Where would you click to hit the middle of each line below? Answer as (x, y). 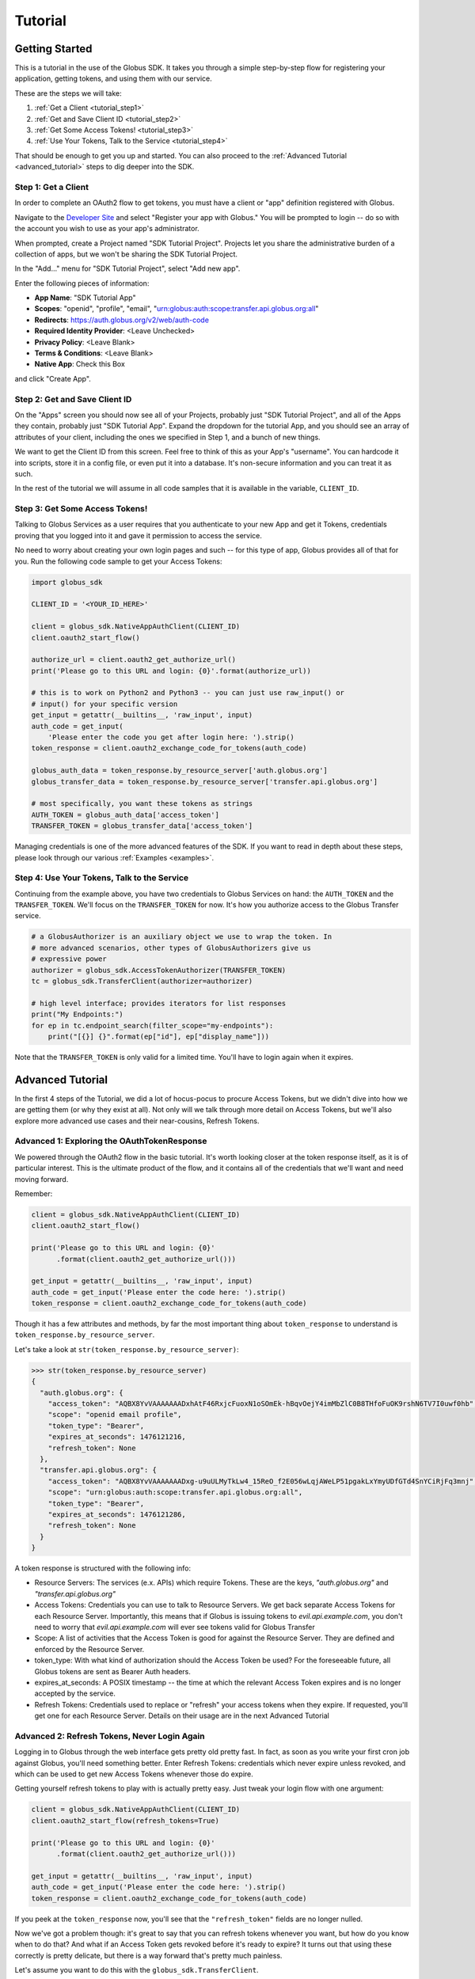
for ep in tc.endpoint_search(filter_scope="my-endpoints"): (152, 1026)
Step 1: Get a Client (52, 187)
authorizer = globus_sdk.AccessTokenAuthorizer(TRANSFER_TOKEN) (159, 970)
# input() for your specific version (104, 704)
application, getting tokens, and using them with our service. (114, 78)
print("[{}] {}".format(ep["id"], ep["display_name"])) (159, 1036)
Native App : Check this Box (80, 364)
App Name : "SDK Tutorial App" (85, 298)
